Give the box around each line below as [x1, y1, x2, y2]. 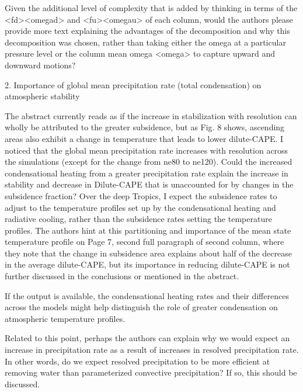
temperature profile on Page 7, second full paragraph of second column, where [5, 235, 284, 248]
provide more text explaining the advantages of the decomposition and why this [5, 25, 290, 37]
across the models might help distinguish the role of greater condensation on [5, 301, 278, 313]
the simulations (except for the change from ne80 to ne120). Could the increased [5, 155, 292, 168]
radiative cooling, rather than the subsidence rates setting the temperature [5, 213, 272, 225]
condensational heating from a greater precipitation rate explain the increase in [5, 166, 288, 179]
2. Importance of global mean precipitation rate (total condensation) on [5, 78, 262, 91]
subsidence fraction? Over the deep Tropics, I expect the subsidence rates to [5, 189, 277, 202]
